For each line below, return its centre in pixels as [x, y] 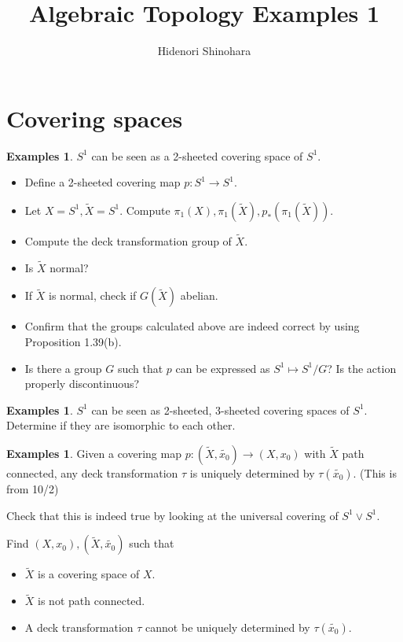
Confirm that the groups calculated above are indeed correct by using [192, 326]
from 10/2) [33, 489]
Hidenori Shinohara [204, 51]
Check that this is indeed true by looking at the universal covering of [172, 515]
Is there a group [63, 368]
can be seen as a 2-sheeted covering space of [197, 155]
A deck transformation [79, 627]
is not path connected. [92, 601]
